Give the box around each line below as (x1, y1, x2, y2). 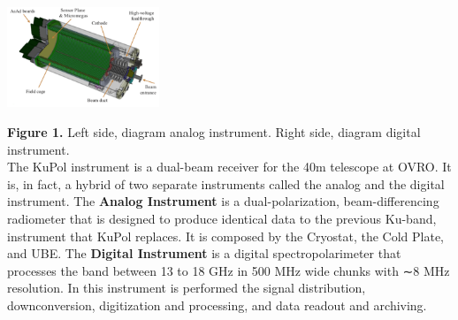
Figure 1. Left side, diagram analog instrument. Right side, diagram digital (7, 122, 421, 141)
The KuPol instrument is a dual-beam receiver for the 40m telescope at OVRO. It (7, 157, 452, 176)
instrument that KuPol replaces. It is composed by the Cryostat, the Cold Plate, (7, 226, 444, 245)
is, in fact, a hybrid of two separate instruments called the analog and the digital (7, 174, 445, 193)
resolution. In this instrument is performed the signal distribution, (7, 278, 366, 297)
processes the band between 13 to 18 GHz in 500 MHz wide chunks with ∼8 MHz (7, 261, 450, 279)
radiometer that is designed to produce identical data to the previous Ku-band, (7, 209, 437, 227)
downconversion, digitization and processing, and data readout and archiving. (7, 295, 427, 314)
